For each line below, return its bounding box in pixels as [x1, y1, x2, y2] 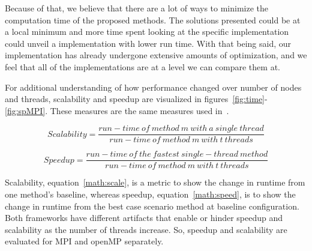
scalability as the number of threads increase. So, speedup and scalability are [5, 223, 287, 235]
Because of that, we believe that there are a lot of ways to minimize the [5, 2, 269, 14]
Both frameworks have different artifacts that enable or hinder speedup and [5, 211, 283, 224]
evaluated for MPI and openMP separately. [5, 235, 164, 247]
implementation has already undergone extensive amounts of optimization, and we [5, 49, 307, 61]
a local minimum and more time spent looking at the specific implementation [5, 25, 289, 38]
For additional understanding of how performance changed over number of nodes [5, 80, 302, 93]
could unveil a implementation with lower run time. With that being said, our [5, 37, 292, 49]
